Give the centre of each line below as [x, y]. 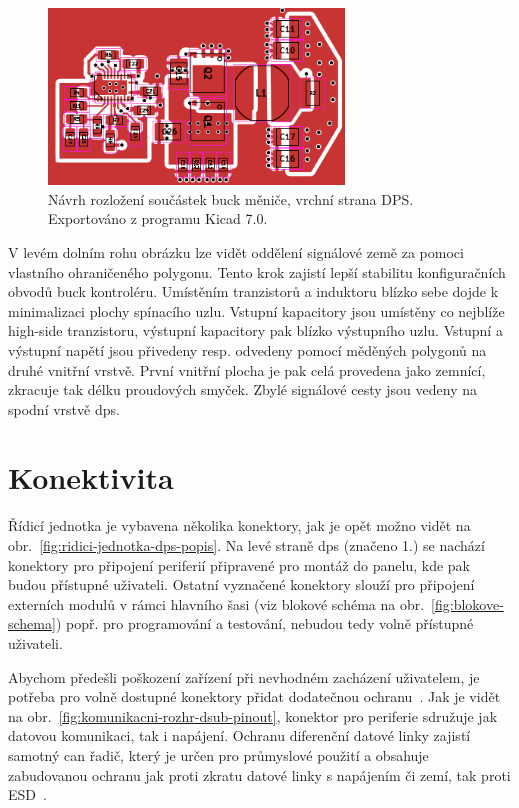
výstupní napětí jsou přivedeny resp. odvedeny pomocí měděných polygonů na [247, 349]
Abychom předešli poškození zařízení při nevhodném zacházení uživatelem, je [244, 676]
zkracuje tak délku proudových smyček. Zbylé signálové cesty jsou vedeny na [242, 389]
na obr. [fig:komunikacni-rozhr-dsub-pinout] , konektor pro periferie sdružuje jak [253, 715]
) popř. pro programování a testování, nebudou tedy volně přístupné [264, 623]
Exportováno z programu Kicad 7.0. [158, 218]
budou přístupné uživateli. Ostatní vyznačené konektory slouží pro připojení [241, 584]
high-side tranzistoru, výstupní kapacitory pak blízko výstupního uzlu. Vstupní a [255, 330]
